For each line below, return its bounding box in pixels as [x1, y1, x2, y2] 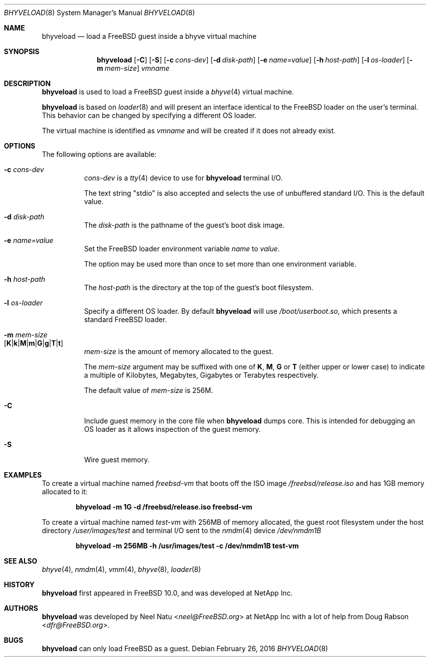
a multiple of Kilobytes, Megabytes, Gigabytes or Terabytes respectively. [84, 371, 319, 379]
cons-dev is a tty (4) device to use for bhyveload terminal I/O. [84, 174, 283, 182]
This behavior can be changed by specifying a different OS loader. [42, 111, 257, 120]
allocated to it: [42, 487, 88, 496]
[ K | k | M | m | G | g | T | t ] [4, 339, 63, 347]
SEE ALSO [4, 557, 37, 565]
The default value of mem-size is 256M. [84, 386, 213, 394]
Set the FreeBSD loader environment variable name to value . [84, 244, 280, 253]
